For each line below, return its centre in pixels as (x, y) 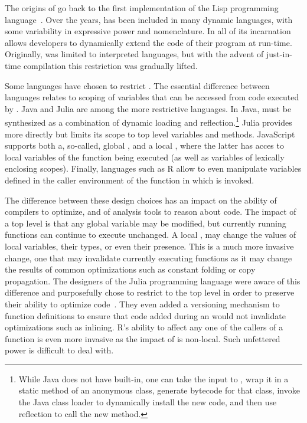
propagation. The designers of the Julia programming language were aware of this (153, 281)
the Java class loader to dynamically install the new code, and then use (148, 402)
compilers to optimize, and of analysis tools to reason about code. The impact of (151, 212)
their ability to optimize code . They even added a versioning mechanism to (142, 304)
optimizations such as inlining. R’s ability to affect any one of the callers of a (144, 327)
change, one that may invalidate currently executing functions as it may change (148, 258)
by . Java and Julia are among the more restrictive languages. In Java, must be (148, 108)
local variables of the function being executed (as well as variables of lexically (145, 157)
